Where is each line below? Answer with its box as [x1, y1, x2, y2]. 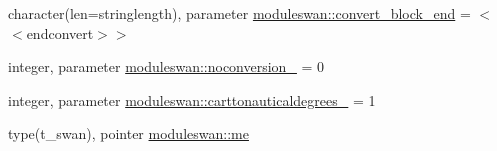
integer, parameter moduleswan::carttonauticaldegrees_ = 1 [8, 89, 376, 110]
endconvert [26, 22, 94, 43]
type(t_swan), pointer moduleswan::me [8, 123, 249, 144]
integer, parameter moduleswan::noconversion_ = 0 [8, 56, 325, 77]
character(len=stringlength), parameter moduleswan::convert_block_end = [8, 3, 471, 23]
